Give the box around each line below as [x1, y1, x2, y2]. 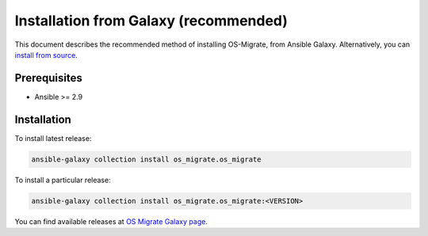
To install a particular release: [14, 175, 111, 185]
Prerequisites [14, 71, 82, 85]
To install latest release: [14, 133, 92, 143]
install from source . [14, 50, 78, 59]
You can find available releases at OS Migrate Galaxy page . [14, 216, 208, 226]
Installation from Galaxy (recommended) [14, 12, 289, 29]
